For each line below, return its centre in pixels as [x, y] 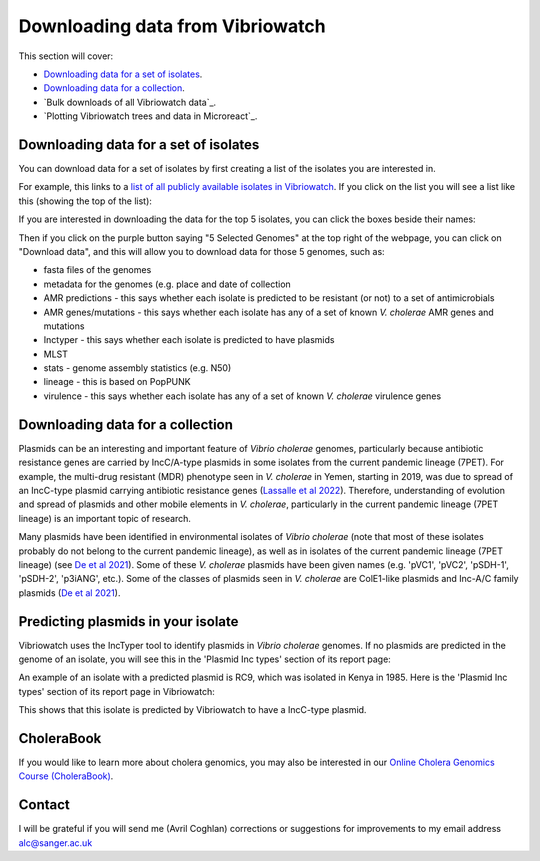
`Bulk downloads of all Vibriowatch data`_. [130, 102]
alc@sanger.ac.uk [55, 842]
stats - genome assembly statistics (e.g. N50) [137, 368]
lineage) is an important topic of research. [105, 518]
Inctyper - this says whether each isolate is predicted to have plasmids [189, 340]
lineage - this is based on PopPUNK [117, 382]
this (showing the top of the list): [85, 201]
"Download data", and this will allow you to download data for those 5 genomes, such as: [201, 251]
